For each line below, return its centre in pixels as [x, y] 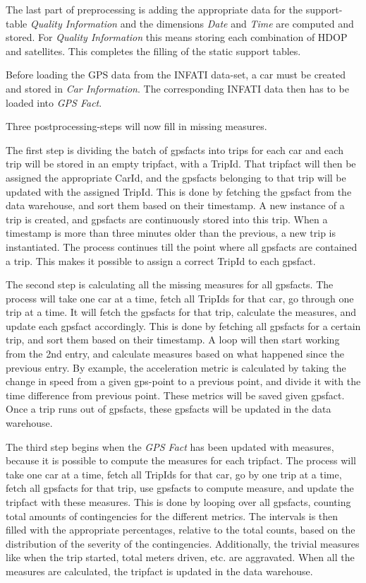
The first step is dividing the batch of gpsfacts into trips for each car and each [175, 149]
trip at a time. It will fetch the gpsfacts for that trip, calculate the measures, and [181, 312]
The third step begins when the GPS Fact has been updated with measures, [170, 446]
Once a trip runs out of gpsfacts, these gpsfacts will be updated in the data [169, 409]
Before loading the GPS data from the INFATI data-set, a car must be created [176, 75]
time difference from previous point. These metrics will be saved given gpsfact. [175, 395]
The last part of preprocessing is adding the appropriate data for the [154, 9]
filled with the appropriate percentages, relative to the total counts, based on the [181, 530]
